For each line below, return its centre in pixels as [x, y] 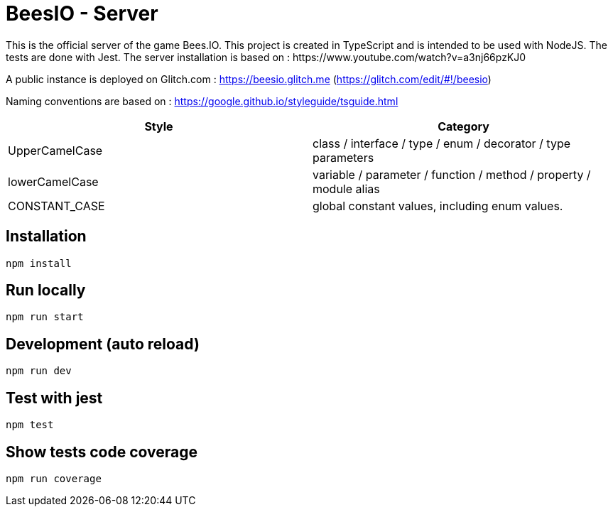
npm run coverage [54, 478]
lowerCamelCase [53, 181]
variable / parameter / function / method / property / [452, 174]
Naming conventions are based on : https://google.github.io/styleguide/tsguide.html [202, 101]
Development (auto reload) [103, 344]
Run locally [46, 290]
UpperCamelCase [55, 150]
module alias [346, 189]
